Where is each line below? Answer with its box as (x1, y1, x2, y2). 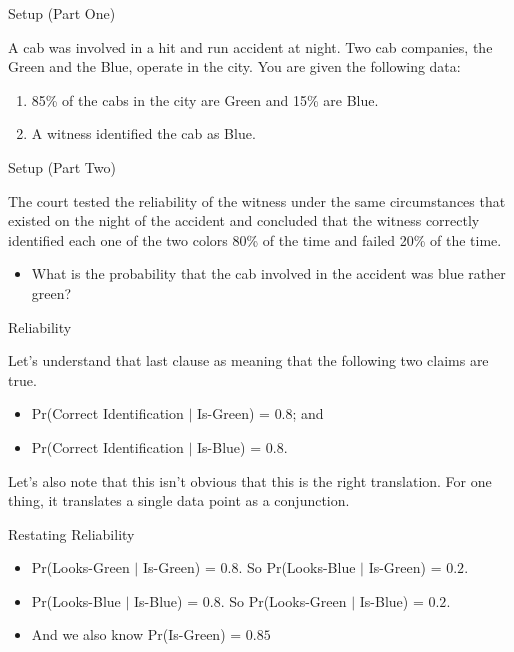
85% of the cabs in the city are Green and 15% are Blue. (31, 89, 379, 110)
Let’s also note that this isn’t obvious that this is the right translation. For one (8, 470, 492, 491)
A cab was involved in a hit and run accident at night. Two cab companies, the (8, 36, 493, 57)
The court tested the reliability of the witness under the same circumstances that (8, 190, 506, 211)
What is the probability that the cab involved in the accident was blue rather (31, 263, 506, 284)
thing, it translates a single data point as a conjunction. (8, 490, 350, 511)
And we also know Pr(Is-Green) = (31, 624, 242, 645)
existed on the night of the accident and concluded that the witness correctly (8, 210, 480, 231)
